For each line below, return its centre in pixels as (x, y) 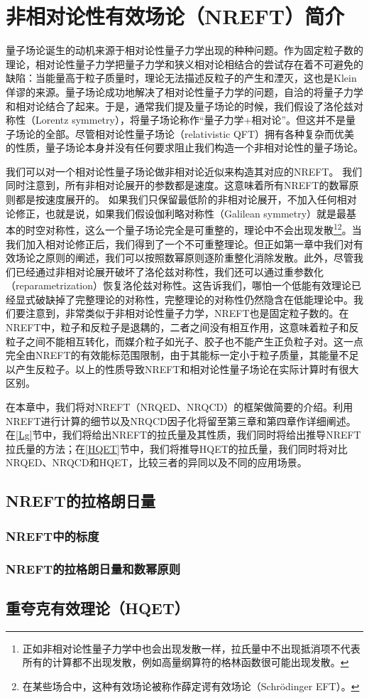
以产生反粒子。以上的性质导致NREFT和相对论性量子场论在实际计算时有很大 (182, 369)
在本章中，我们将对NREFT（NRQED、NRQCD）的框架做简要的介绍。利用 (180, 407)
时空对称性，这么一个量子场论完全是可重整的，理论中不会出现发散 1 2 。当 (193, 229)
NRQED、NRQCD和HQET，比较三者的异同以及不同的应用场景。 (156, 462)
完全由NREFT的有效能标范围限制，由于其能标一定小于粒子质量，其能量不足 (182, 355)
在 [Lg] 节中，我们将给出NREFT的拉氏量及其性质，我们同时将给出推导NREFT (183, 435)
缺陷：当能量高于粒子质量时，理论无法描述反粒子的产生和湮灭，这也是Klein (181, 78)
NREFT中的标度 (53, 536)
